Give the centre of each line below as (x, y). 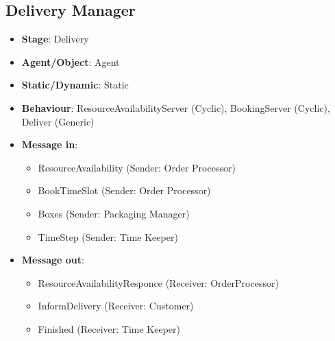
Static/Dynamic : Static (75, 85)
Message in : (50, 144)
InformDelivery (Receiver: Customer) (116, 306)
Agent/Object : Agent (71, 61)
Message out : (53, 260)
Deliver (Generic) (58, 121)
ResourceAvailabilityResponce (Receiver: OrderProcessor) (158, 282)
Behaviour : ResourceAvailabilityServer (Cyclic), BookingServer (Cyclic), (176, 107)
